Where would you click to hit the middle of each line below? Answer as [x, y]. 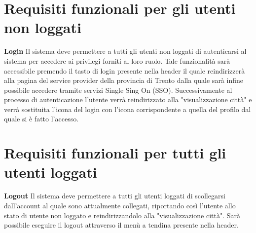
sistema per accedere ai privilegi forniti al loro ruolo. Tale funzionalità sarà [117, 60]
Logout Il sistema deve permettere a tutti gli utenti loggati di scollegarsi [115, 196]
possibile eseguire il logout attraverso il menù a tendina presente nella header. [121, 225]
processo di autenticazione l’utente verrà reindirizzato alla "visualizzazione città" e [128, 99]
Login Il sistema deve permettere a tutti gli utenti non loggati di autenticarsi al [125, 51]
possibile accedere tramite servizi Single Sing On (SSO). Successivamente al [118, 90]
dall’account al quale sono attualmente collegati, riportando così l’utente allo [120, 205]
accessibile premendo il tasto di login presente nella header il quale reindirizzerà [125, 70]
